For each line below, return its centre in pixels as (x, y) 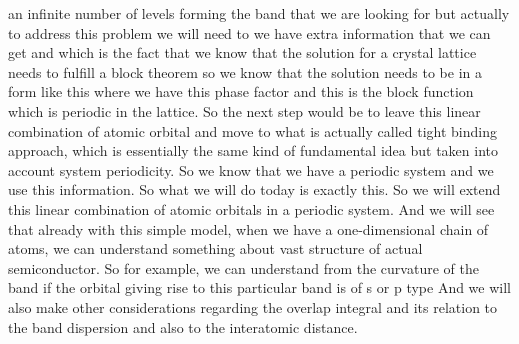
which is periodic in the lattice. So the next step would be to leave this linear (244, 110)
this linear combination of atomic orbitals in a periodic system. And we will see (251, 208)
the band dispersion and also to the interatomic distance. (183, 326)
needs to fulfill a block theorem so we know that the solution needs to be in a (245, 71)
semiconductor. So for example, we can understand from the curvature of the (243, 267)
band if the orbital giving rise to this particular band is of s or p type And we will (259, 287)
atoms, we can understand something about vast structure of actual (215, 248)
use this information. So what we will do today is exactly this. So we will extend (254, 189)
